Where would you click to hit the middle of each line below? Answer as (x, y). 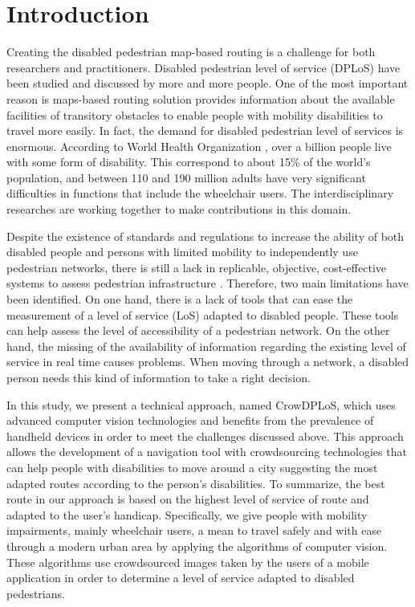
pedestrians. (36, 593)
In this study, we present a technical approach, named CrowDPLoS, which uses (201, 404)
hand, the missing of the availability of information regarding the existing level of (206, 346)
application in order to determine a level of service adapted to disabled (181, 578)
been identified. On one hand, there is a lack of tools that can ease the (180, 299)
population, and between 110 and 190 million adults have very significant (186, 177)
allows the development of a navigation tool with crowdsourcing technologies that (207, 452)
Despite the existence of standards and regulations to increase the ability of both (205, 236)
